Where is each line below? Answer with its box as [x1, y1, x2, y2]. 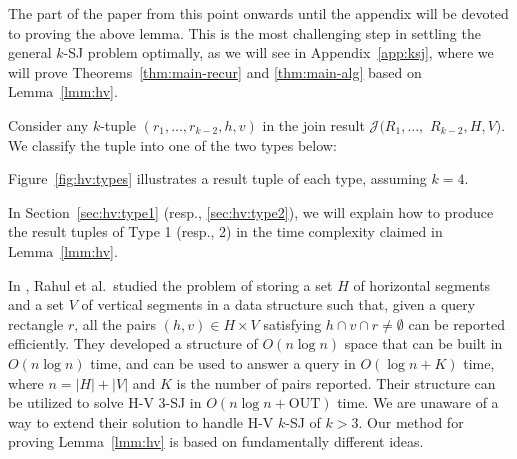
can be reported [408, 313, 505, 334]
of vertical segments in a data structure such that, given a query [81, 294, 476, 315]
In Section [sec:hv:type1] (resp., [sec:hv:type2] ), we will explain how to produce [8, 201, 494, 222]
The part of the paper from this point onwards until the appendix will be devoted [8, 3, 509, 23]
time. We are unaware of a [337, 392, 499, 413]
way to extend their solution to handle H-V [8, 411, 274, 432]
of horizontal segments [353, 274, 491, 295]
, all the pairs [74, 313, 157, 334]
